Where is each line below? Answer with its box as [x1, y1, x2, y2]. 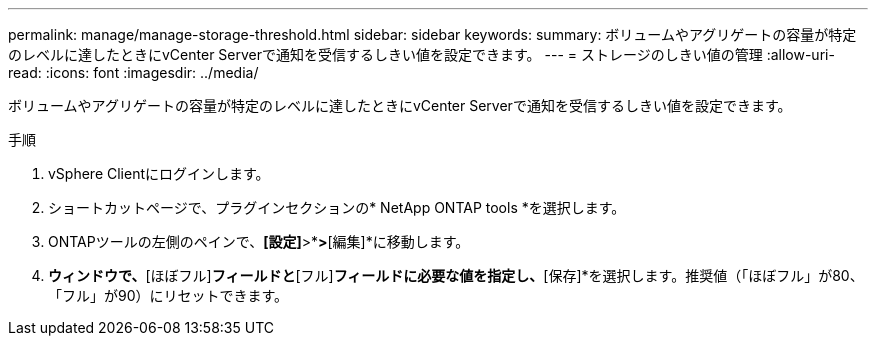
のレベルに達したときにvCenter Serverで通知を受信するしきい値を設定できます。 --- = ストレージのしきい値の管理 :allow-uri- [8, 46, 835, 63]
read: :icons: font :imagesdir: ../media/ [8, 64, 259, 81]
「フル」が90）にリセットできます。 [48, 287, 289, 304]
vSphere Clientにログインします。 [48, 165, 270, 182]
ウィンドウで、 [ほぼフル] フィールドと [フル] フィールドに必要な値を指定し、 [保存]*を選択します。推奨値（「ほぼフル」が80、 [48, 267, 864, 284]
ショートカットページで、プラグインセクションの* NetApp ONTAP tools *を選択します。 [48, 199, 626, 216]
